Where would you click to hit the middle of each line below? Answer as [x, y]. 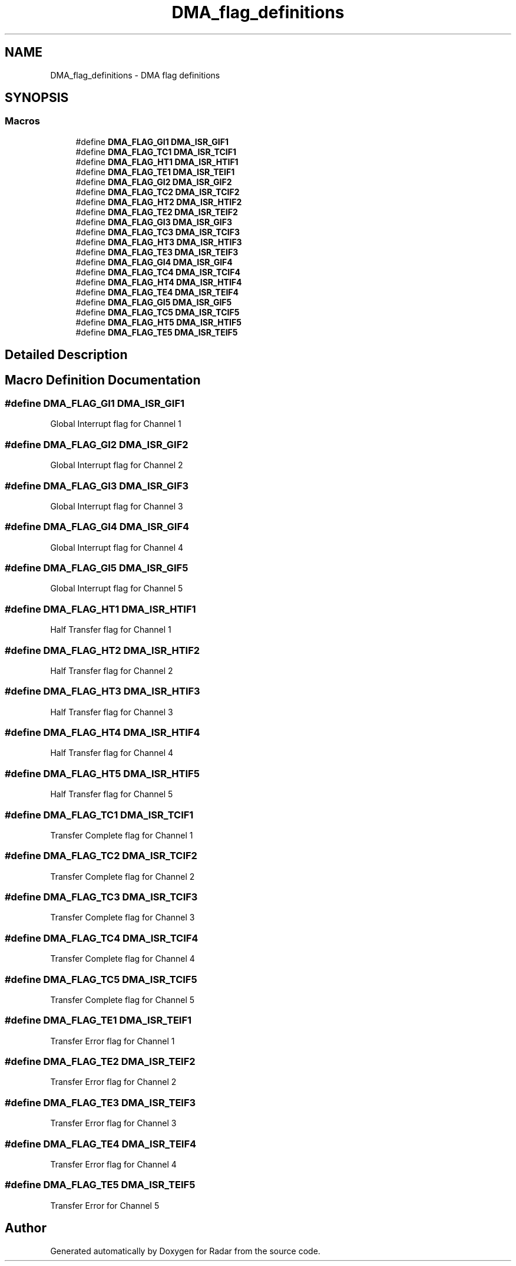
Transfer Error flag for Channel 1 [113, 1041]
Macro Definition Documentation [103, 380]
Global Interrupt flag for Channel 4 [117, 547]
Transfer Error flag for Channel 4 [113, 1164]
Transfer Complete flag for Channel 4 [123, 959]
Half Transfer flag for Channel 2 [112, 670]
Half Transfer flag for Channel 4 [112, 753]
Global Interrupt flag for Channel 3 [117, 506]
